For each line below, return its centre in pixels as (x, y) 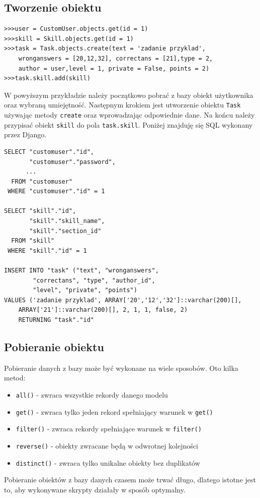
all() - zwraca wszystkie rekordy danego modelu (92, 395)
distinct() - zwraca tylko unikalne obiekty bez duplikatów (108, 462)
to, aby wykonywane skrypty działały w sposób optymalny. (95, 489)
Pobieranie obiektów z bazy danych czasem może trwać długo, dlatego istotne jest (130, 480)
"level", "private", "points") (85, 290)
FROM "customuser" (42, 181)
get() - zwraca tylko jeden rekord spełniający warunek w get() (114, 411)
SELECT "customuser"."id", (49, 152)
